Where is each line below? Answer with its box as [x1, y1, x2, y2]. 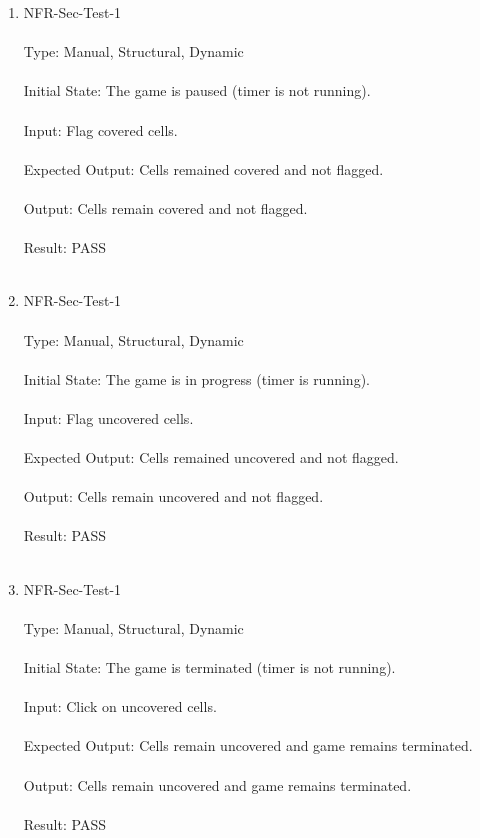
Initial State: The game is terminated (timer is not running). [23, 657, 396, 677]
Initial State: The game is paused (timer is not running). [23, 80, 371, 101]
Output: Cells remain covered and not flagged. [23, 197, 308, 218]
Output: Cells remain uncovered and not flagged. [23, 486, 324, 507]
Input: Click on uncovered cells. [23, 696, 217, 717]
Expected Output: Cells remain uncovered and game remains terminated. [23, 735, 473, 756]
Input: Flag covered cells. [23, 119, 178, 140]
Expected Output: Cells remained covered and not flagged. [23, 158, 384, 179]
